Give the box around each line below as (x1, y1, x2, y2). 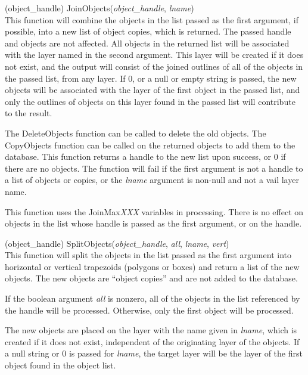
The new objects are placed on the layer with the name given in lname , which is (5, 324, 297, 336)
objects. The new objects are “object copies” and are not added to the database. (5, 272, 298, 284)
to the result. (5, 107, 52, 119)
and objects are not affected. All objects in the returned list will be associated (5, 36, 290, 49)
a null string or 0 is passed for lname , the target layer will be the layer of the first (5, 347, 303, 359)
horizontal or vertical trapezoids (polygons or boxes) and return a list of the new (5, 260, 300, 272)
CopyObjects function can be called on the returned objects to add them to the (5, 138, 295, 151)
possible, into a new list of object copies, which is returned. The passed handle (5, 25, 291, 38)
